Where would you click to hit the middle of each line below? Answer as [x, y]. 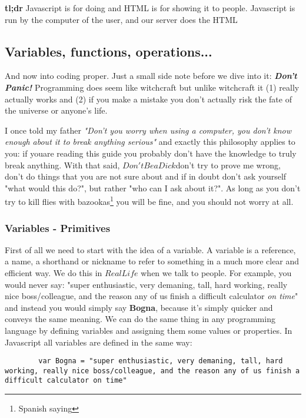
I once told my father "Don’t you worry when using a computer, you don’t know [148, 130]
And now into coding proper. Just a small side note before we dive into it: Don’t [151, 76]
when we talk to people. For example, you [216, 272]
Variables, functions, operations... [109, 51]
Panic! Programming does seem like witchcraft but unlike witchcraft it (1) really [152, 87]
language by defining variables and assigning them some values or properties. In [149, 330]
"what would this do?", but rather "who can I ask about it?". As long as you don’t [153, 188]
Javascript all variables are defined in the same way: [99, 342]
